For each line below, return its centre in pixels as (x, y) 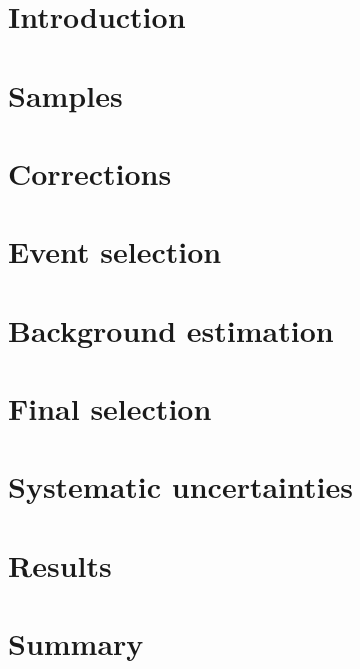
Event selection (115, 251)
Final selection (110, 408)
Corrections (90, 172)
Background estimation (171, 329)
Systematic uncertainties (180, 486)
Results (60, 564)
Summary (76, 643)
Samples (65, 94)
